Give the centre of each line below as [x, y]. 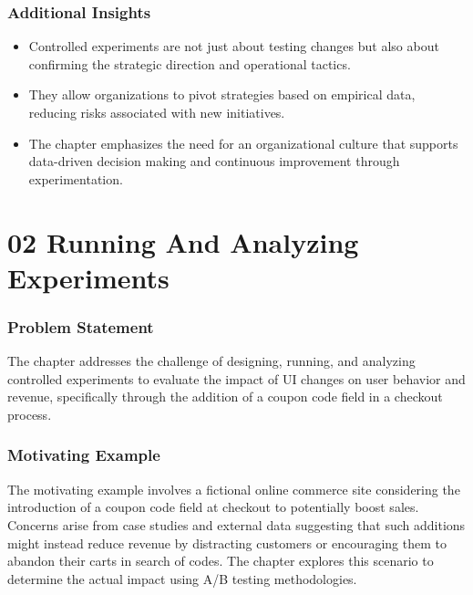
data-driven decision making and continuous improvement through [214, 161]
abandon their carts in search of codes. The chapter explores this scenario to [221, 561]
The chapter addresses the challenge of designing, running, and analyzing [211, 361]
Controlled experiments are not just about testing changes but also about [234, 46]
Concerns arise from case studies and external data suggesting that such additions [236, 524]
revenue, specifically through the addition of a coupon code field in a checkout [225, 397]
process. [30, 414]
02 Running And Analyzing [183, 241]
